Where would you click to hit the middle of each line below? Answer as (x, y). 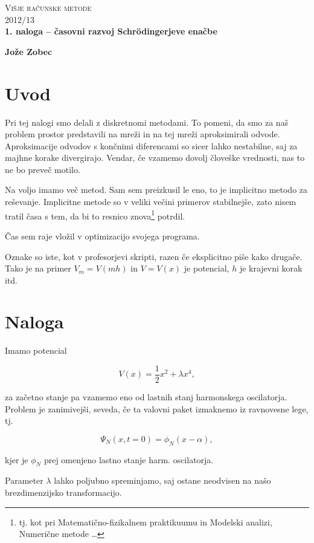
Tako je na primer (38, 268)
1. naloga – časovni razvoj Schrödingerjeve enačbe (111, 31)
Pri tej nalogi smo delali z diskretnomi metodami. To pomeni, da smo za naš (147, 122)
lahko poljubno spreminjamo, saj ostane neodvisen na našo (162, 480)
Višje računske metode (48, 7)
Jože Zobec (29, 51)
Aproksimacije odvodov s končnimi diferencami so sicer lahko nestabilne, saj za (151, 145)
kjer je (17, 459)
